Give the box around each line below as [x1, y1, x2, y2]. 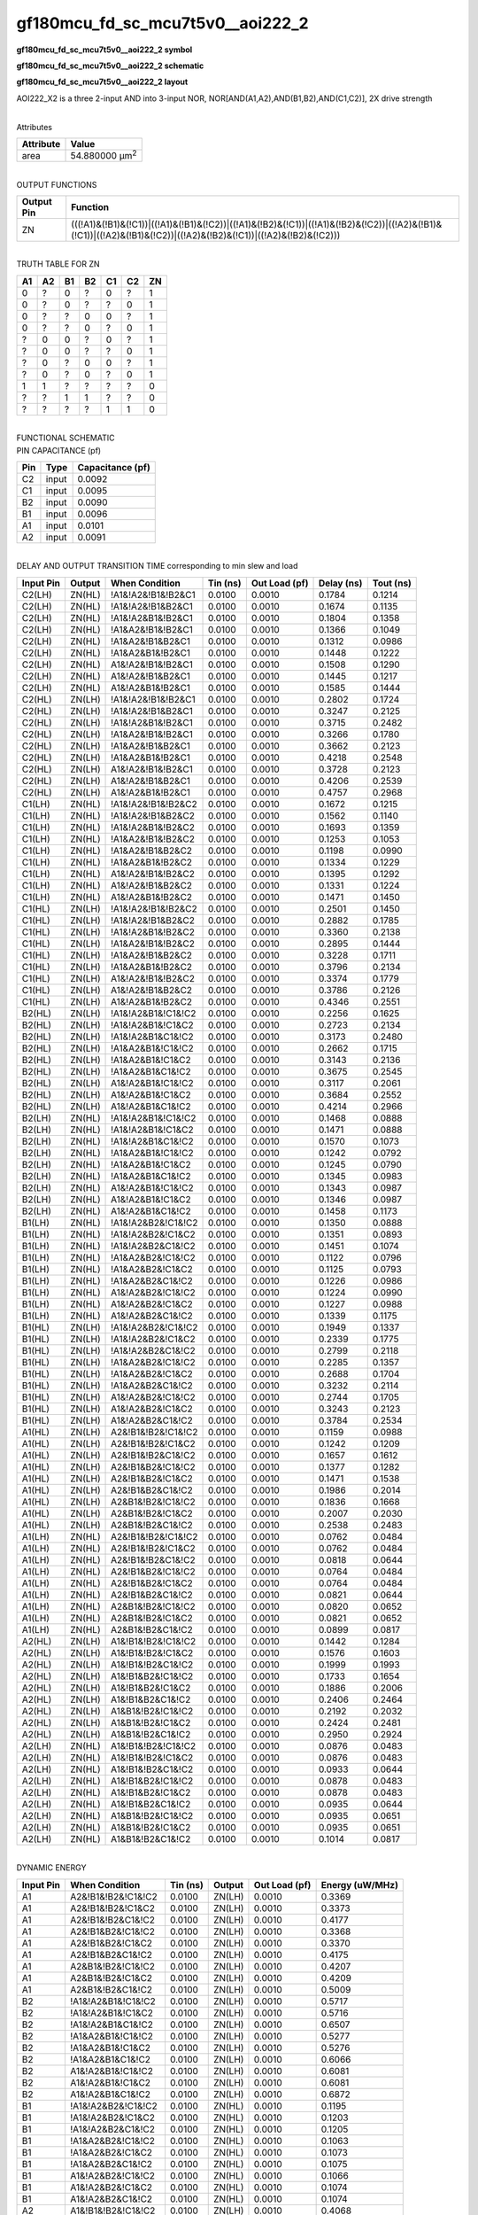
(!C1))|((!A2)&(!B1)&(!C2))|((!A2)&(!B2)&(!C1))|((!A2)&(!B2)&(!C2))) [71, 229, 341, 241]
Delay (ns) [318, 577, 363, 589]
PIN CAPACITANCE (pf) [16, 445, 102, 455]
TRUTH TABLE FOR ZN [16, 259, 101, 269]
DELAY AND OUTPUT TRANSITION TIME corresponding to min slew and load [16, 561, 298, 571]
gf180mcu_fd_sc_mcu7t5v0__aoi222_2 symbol [16, 44, 193, 55]
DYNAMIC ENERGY [16, 1862, 87, 1873]
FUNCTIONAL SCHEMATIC [16, 432, 115, 443]
